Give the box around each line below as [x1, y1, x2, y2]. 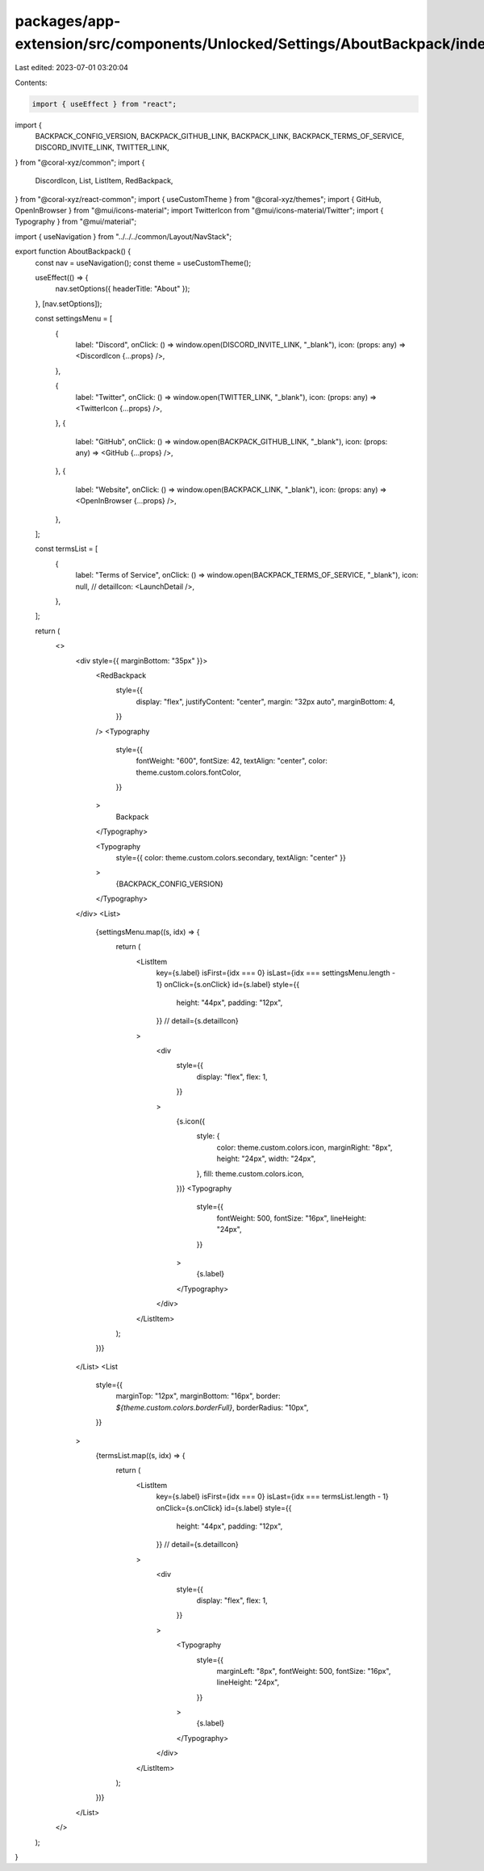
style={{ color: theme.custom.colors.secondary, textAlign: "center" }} [115, 853, 346, 863]
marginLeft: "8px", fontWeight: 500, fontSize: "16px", [216, 1666, 391, 1675]
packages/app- [15, 12, 121, 30]
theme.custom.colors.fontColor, [136, 767, 242, 777]
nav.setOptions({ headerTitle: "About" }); [55, 284, 190, 294]
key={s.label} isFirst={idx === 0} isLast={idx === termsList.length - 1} [156, 1491, 389, 1502]
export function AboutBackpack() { [15, 246, 131, 256]
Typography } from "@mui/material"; [15, 217, 137, 226]
